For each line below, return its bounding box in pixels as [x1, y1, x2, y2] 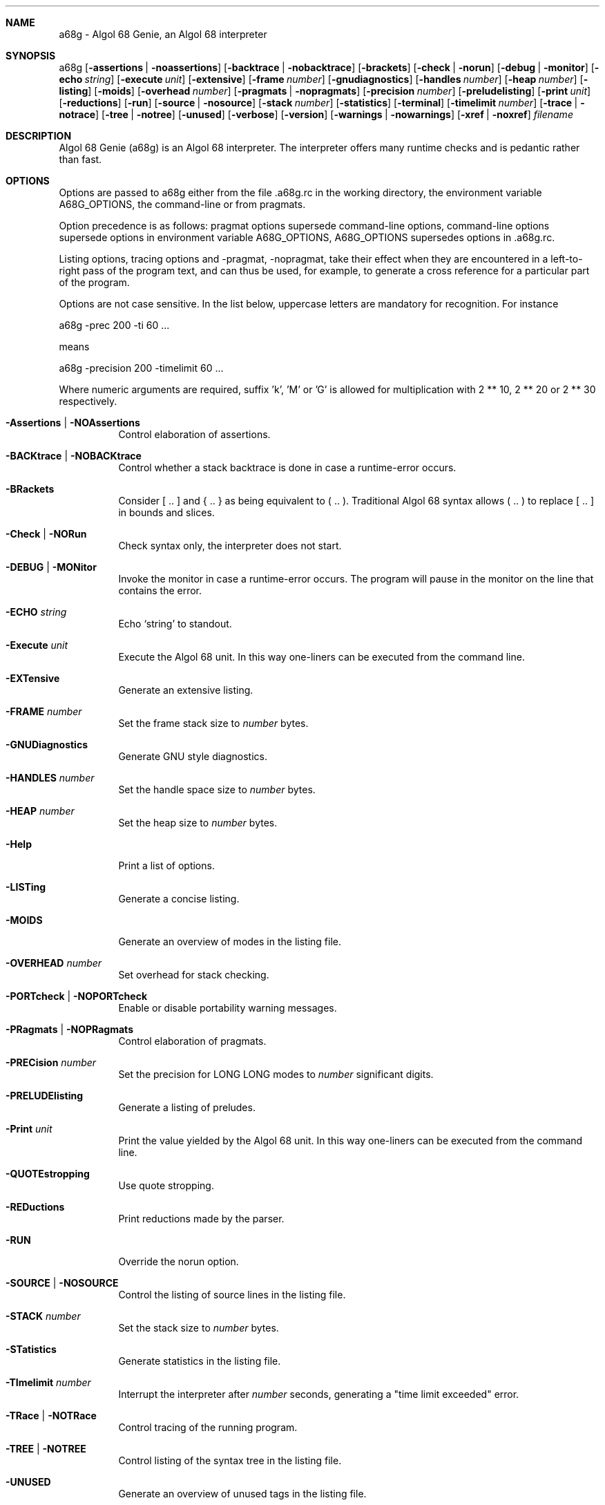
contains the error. [118, 585, 202, 596]
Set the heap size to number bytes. [118, 817, 278, 829]
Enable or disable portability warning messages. [118, 1002, 337, 1014]
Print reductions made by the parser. [118, 1213, 285, 1224]
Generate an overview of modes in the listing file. [118, 936, 341, 947]
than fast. [59, 153, 102, 165]
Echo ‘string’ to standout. [118, 618, 232, 630]
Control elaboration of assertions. [118, 428, 271, 440]
